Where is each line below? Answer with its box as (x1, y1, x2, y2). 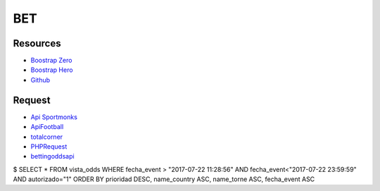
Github (30, 75, 51, 84)
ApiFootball (30, 123, 64, 131)
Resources (13, 37, 61, 49)
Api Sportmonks (30, 113, 77, 121)
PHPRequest (30, 142, 68, 151)
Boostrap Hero (30, 66, 73, 74)
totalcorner (30, 133, 63, 141)
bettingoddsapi (30, 152, 75, 161)
